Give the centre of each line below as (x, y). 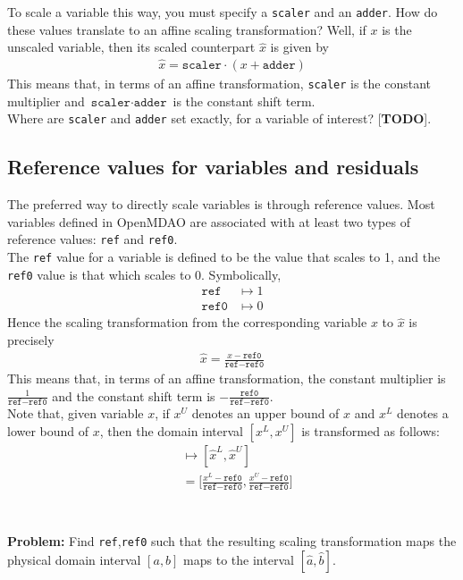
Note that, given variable (76, 413)
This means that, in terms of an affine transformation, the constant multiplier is (227, 378)
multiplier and (46, 101)
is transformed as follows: (370, 431)
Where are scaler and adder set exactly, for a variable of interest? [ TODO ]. (219, 118)
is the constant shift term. (244, 101)
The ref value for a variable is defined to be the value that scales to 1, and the (224, 257)
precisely (31, 340)
